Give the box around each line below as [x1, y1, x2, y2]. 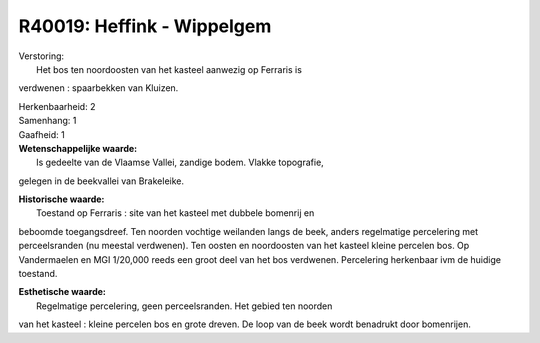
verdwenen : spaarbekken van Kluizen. [18, 82, 179, 94]
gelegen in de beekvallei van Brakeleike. [18, 175, 185, 187]
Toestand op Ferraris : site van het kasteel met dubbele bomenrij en [36, 207, 315, 219]
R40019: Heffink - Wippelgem [18, 15, 272, 37]
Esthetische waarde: [18, 286, 107, 298]
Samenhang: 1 [18, 115, 77, 127]
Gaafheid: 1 [18, 128, 65, 140]
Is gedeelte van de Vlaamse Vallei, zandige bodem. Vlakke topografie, [36, 156, 324, 169]
